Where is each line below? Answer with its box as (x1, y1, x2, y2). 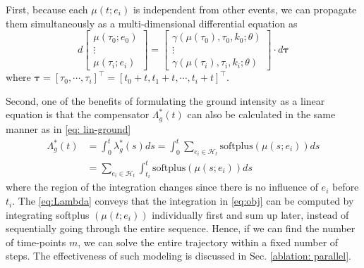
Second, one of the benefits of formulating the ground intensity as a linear (6, 93, 325, 108)
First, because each (6, 2, 88, 16)
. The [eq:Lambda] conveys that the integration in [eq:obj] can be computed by (12, 193, 354, 208)
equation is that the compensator (6, 107, 150, 122)
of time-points (6, 234, 66, 249)
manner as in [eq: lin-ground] (6, 121, 131, 136)
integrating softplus (6, 207, 90, 222)
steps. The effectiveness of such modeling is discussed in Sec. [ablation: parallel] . (6, 248, 351, 263)
